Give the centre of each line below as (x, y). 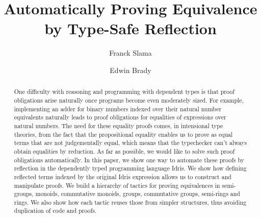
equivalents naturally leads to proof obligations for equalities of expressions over (120, 117)
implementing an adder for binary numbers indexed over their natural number (118, 108)
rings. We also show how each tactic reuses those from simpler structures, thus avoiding (130, 202)
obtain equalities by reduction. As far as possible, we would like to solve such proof (124, 151)
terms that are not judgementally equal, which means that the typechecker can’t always (130, 143)
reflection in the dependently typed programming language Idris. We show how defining (130, 168)
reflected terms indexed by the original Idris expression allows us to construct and (123, 176)
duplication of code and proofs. (55, 211)
